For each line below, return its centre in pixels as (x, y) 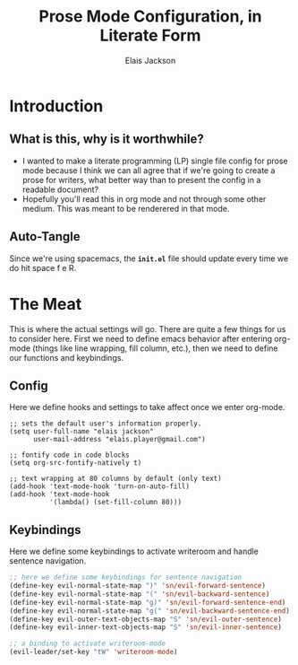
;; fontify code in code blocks (69, 455)
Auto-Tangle (45, 236)
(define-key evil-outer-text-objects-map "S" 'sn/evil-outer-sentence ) (145, 619)
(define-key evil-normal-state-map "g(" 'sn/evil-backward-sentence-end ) (150, 611)
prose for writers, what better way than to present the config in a (141, 179)
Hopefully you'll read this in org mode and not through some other (144, 198)
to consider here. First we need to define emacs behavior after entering (141, 338)
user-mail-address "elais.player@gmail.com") (119, 440)
